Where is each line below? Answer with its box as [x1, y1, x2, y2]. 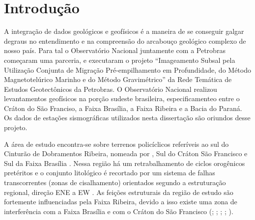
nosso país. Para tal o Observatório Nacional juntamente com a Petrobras [4, 45, 226, 55]
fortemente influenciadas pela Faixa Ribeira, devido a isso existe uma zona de [4, 196, 237, 207]
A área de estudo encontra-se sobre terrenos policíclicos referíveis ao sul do [4, 138, 229, 149]
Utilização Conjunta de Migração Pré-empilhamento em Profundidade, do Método [4, 64, 251, 75]
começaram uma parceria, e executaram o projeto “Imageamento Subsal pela [4, 55, 235, 65]
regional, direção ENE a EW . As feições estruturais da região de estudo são [4, 187, 233, 197]
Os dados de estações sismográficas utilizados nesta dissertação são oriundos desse [4, 112, 251, 123]
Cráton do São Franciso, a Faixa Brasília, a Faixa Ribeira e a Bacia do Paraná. [4, 103, 242, 113]
